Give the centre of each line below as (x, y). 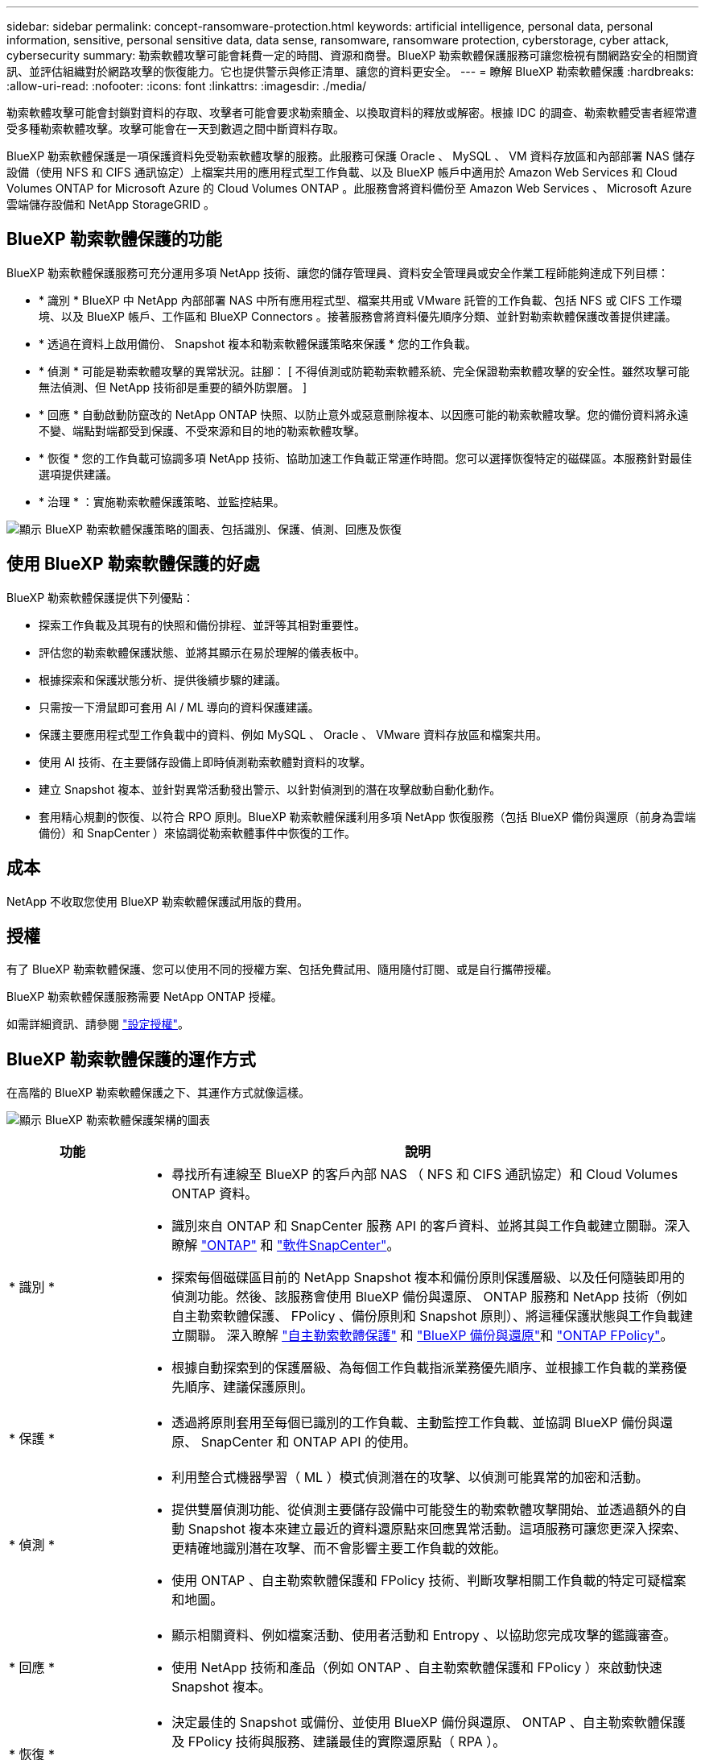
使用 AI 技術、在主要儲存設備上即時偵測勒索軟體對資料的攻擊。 (205, 762)
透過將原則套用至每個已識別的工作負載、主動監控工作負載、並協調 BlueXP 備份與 (416, 1423)
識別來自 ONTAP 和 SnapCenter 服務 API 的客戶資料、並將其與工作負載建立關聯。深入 (431, 1226)
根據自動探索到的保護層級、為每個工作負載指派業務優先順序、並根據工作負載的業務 (423, 1368)
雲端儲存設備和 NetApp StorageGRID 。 (111, 204)
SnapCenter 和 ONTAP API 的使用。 (309, 1442)
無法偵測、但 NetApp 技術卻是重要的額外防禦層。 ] (173, 387)
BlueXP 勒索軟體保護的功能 (114, 239)
